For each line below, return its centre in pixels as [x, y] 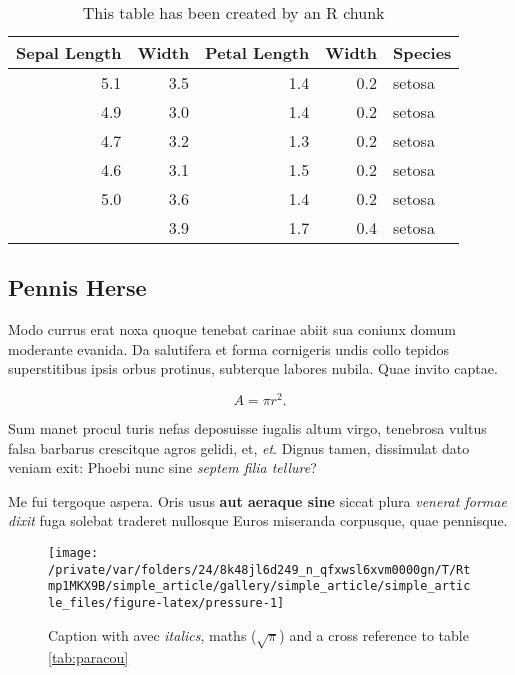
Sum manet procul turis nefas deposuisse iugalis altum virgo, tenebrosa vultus [247, 428]
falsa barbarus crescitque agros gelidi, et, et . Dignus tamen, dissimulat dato [239, 447]
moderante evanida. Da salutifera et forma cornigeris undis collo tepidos [228, 348]
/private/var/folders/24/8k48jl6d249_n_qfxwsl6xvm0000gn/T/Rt [259, 569]
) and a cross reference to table [374, 634]
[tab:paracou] [88, 657]
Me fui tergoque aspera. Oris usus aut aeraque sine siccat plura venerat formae [257, 500]
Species [422, 52]
